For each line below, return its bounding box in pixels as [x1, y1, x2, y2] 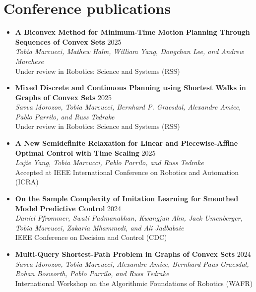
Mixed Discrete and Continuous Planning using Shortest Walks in [15, 82, 246, 93]
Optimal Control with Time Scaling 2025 [15, 147, 156, 158]
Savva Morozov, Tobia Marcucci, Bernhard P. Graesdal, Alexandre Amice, [15, 102, 241, 112]
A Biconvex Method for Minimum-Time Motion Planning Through [15, 27, 250, 37]
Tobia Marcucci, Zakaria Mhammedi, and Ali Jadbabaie [15, 222, 184, 233]
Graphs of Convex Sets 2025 [15, 92, 112, 102]
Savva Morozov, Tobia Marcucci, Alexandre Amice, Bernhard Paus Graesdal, [15, 258, 249, 269]
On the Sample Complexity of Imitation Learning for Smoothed [15, 193, 239, 204]
